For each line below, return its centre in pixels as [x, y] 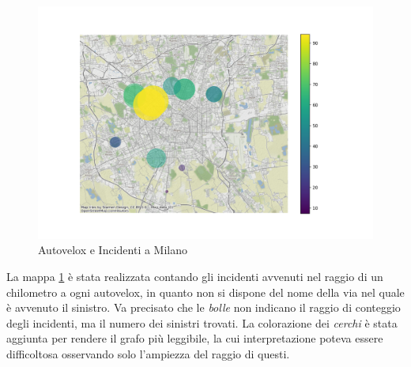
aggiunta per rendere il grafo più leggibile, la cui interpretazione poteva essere [195, 338]
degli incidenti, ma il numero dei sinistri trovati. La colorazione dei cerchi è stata [202, 322]
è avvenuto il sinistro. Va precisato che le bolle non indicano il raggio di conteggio [204, 307]
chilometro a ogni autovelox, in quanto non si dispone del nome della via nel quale [205, 292]
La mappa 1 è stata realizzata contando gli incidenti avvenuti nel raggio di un [195, 276]
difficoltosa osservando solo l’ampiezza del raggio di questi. [148, 353]
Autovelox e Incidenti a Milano [113, 250]
